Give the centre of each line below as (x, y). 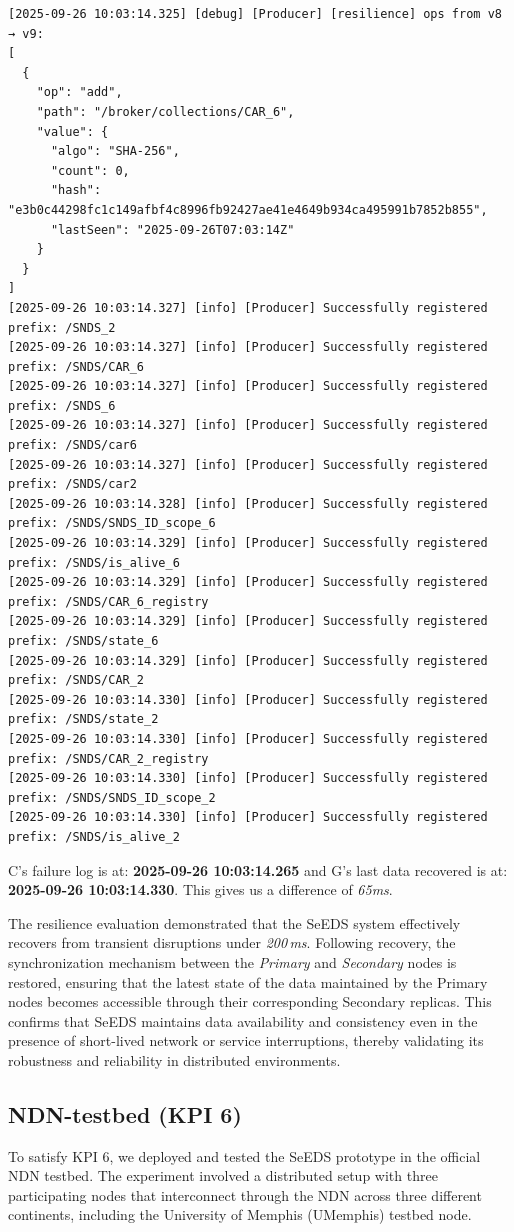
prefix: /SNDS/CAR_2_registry (108, 758)
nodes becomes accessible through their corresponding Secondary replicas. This (250, 1001)
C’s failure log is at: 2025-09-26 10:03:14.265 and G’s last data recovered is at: (258, 869)
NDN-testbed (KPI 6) (125, 1113)
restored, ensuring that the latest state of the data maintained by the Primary (248, 981)
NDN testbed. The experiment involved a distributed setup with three (223, 1175)
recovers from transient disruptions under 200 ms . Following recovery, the (232, 942)
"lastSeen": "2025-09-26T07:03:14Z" (172, 229)
